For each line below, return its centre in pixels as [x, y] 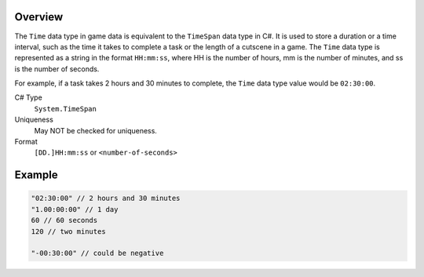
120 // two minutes [68, 231]
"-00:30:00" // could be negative [97, 253]
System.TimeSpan [66, 109]
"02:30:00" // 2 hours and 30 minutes [106, 199]
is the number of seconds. [57, 69]
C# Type [28, 97]
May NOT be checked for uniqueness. [95, 130]
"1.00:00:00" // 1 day [75, 209]
